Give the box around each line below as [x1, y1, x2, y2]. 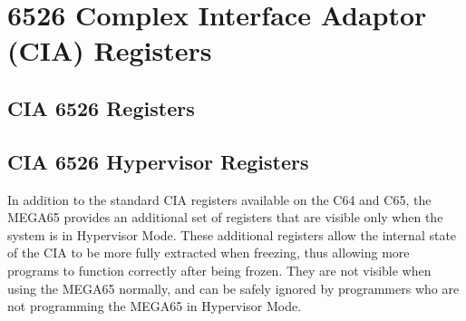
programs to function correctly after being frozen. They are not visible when [7, 260, 432, 279]
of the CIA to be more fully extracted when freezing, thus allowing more [7, 243, 410, 262]
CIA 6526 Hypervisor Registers [7, 147, 309, 175]
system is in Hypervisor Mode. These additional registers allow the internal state [7, 225, 457, 244]
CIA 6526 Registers [7, 93, 195, 122]
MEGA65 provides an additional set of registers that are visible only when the [7, 208, 443, 227]
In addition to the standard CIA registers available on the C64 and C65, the [7, 190, 432, 209]
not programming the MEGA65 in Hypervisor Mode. [7, 297, 302, 316]
